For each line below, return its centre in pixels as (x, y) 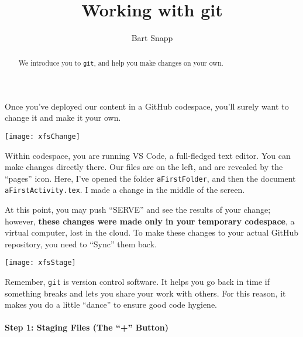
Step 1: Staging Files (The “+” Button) (87, 327)
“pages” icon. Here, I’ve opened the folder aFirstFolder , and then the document (150, 178)
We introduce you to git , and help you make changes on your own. (121, 62)
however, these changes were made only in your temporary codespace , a (150, 221)
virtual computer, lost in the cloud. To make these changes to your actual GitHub (152, 232)
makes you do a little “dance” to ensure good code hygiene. (111, 304)
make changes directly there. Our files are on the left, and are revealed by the (144, 167)
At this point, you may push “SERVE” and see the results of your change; (138, 209)
